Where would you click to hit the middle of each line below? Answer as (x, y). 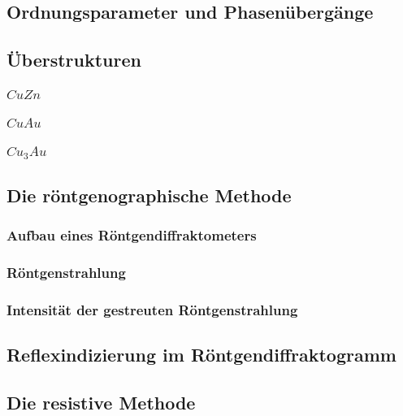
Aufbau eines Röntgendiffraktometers (132, 235)
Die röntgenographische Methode (149, 195)
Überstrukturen (74, 60)
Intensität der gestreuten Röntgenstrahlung (152, 309)
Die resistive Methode (101, 402)
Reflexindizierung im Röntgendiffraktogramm (201, 355)
